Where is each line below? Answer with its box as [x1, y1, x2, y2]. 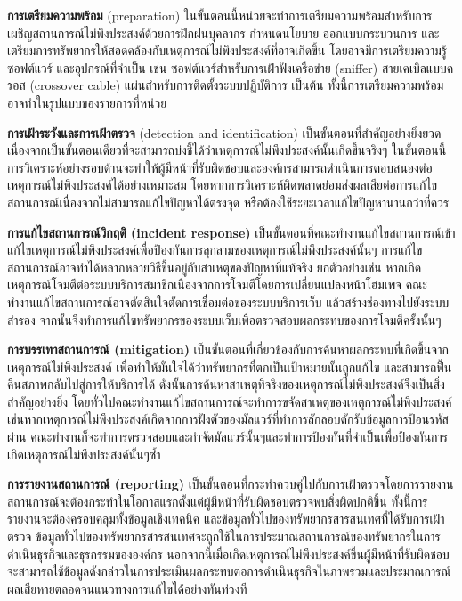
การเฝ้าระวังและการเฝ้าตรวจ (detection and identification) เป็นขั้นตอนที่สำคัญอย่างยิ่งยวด [7, 123, 442, 142]
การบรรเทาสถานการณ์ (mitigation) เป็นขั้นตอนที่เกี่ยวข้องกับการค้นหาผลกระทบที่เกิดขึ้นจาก [7, 340, 449, 359]
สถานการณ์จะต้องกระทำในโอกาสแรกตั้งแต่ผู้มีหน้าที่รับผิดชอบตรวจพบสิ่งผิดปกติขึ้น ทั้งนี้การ [7, 491, 428, 510]
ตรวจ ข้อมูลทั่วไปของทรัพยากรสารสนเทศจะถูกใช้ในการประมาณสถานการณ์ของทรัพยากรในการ [7, 527, 441, 546]
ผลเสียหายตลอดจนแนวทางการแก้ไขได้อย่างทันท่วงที [7, 579, 247, 597]
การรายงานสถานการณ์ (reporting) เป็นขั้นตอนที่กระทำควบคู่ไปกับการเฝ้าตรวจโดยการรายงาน [7, 475, 454, 493]
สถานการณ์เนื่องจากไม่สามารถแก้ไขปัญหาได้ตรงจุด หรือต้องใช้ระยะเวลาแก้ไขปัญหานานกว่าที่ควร [7, 192, 450, 211]
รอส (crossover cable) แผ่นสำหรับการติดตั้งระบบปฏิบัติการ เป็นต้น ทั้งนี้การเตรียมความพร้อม [7, 76, 444, 94]
